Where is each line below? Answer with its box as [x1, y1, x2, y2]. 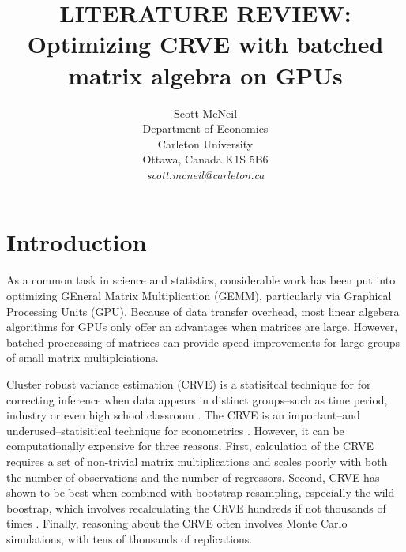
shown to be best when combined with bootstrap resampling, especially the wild [6, 484, 395, 501]
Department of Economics [142, 120, 269, 137]
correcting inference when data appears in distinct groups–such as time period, [6, 391, 388, 407]
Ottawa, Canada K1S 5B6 [142, 151, 269, 167]
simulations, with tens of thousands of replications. [6, 530, 253, 546]
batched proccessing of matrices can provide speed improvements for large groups [6, 333, 400, 350]
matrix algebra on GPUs [68, 58, 343, 91]
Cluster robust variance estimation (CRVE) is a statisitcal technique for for [6, 375, 371, 392]
